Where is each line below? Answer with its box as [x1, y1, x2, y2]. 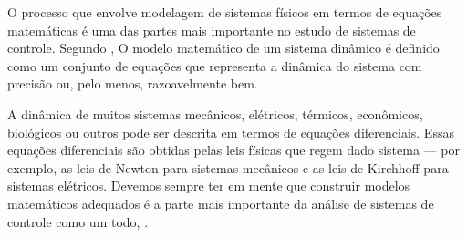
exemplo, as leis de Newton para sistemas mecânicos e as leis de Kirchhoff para [7, 158, 449, 177]
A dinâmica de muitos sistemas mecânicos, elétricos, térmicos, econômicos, [7, 104, 423, 123]
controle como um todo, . [7, 211, 149, 231]
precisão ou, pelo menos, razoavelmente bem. [7, 74, 258, 93]
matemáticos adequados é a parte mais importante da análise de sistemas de [7, 193, 434, 212]
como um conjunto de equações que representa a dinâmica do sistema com [7, 56, 422, 75]
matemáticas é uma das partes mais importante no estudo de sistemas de [7, 20, 416, 39]
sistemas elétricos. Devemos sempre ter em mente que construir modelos [7, 176, 410, 195]
